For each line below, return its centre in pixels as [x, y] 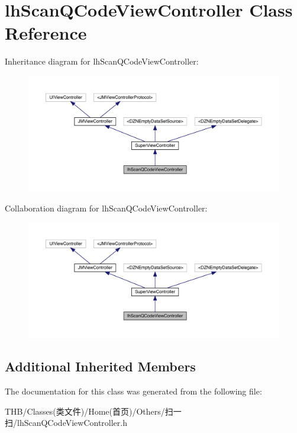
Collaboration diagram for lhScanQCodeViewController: [106, 208]
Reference [46, 33]
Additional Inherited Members [100, 366]
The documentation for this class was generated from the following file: [133, 391]
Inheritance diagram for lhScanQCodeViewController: [102, 61]
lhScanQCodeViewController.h [72, 423]
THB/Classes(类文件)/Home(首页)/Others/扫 [89, 411]
